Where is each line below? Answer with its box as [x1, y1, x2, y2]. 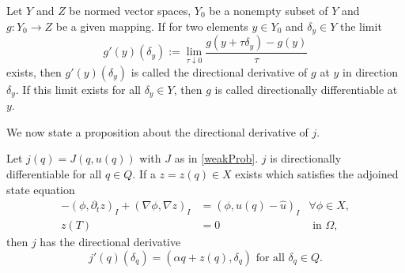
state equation [6, 181, 75, 197]
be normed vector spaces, [69, 2, 191, 18]
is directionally [270, 150, 342, 166]
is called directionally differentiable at [214, 80, 398, 97]
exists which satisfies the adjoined [235, 165, 399, 181]
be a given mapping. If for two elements [55, 17, 248, 34]
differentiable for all [6, 165, 102, 181]
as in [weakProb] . [174, 150, 259, 166]
